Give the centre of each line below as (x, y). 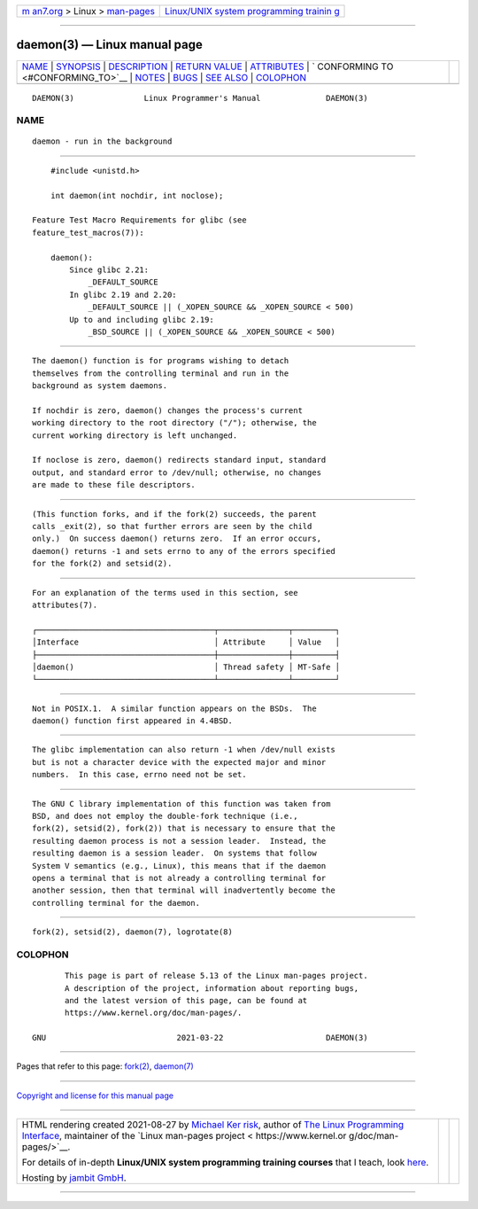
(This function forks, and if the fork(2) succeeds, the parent (175, 514)
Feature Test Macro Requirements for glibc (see (139, 220)
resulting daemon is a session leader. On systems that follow (175, 854)
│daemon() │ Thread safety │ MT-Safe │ (186, 667)
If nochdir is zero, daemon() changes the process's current (167, 410)
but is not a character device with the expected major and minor (179, 762)
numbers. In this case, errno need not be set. (139, 775)
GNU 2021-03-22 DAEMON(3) (200, 1038)
